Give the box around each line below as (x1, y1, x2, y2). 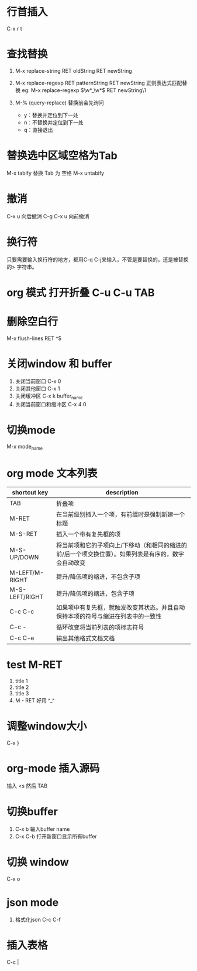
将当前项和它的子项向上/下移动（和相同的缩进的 (56, 541, 188, 549)
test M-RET (6, 658, 63, 671)
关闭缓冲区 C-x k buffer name (15, 392, 83, 400)
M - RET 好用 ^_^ (15, 697, 55, 704)
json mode (6, 896, 59, 909)
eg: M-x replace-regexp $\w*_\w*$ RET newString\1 (22, 86, 147, 94)
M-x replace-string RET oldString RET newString (15, 67, 132, 74)
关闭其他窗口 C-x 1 (15, 385, 60, 392)
